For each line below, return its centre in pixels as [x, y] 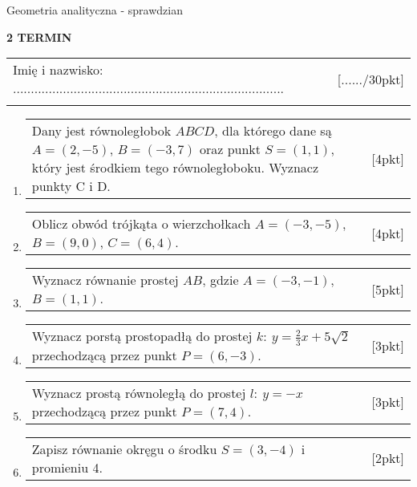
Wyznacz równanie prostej [105, 280]
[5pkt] [388, 289]
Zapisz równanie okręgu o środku [124, 448]
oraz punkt [230, 149]
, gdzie [221, 280]
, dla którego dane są [273, 131]
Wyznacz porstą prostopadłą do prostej [142, 336]
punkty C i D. [71, 186]
